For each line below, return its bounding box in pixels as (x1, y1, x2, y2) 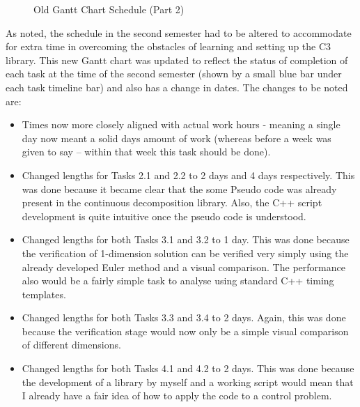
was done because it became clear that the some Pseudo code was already (22, 181, 337, 196)
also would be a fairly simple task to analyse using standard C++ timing (22, 273, 334, 288)
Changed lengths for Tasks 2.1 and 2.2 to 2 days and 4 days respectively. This (22, 167, 355, 182)
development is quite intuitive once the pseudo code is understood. (22, 208, 306, 223)
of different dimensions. (22, 337, 121, 352)
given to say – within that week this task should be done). (22, 144, 271, 159)
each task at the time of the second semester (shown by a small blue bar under (6, 66, 342, 81)
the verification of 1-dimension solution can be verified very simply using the (22, 245, 349, 260)
